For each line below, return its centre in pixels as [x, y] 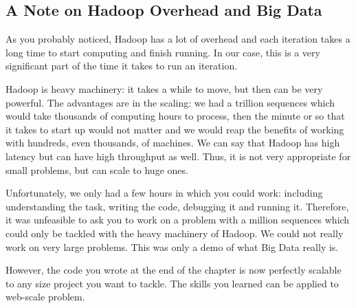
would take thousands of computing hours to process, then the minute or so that [175, 116]
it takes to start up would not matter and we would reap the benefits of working [175, 129]
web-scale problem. [45, 297]
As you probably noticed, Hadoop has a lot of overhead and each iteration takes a [178, 39]
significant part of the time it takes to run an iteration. [122, 66]
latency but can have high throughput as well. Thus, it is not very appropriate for [178, 156]
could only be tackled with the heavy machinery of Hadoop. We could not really [175, 233]
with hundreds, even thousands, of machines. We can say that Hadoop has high [173, 143]
